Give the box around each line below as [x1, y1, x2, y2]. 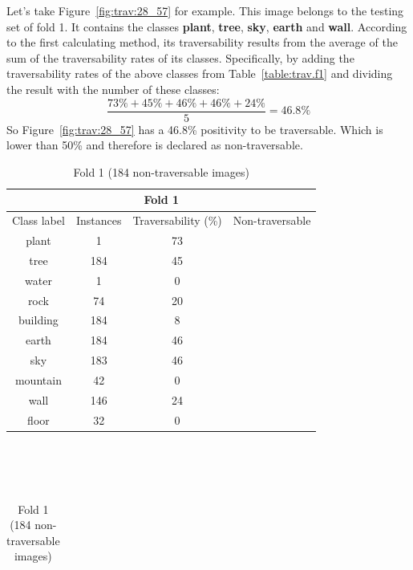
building [18, 311, 59, 328]
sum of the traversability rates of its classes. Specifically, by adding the [6, 49, 354, 66]
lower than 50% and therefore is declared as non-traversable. [6, 136, 303, 153]
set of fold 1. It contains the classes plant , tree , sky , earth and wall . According [6, 18, 407, 35]
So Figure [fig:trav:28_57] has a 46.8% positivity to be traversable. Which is [6, 120, 383, 137]
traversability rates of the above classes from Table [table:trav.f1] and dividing [6, 65, 393, 82]
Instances [75, 212, 122, 229]
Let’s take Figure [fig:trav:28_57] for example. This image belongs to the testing [6, 2, 404, 18]
